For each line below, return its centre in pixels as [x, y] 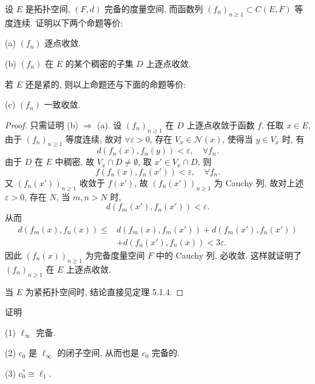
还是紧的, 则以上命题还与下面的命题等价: [106, 84]
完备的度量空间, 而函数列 [154, 9]
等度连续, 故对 [94, 138]
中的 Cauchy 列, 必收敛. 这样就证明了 [229, 255]
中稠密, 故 [75, 162]
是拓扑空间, [48, 9]
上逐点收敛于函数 [221, 124]
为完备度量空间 [115, 255]
